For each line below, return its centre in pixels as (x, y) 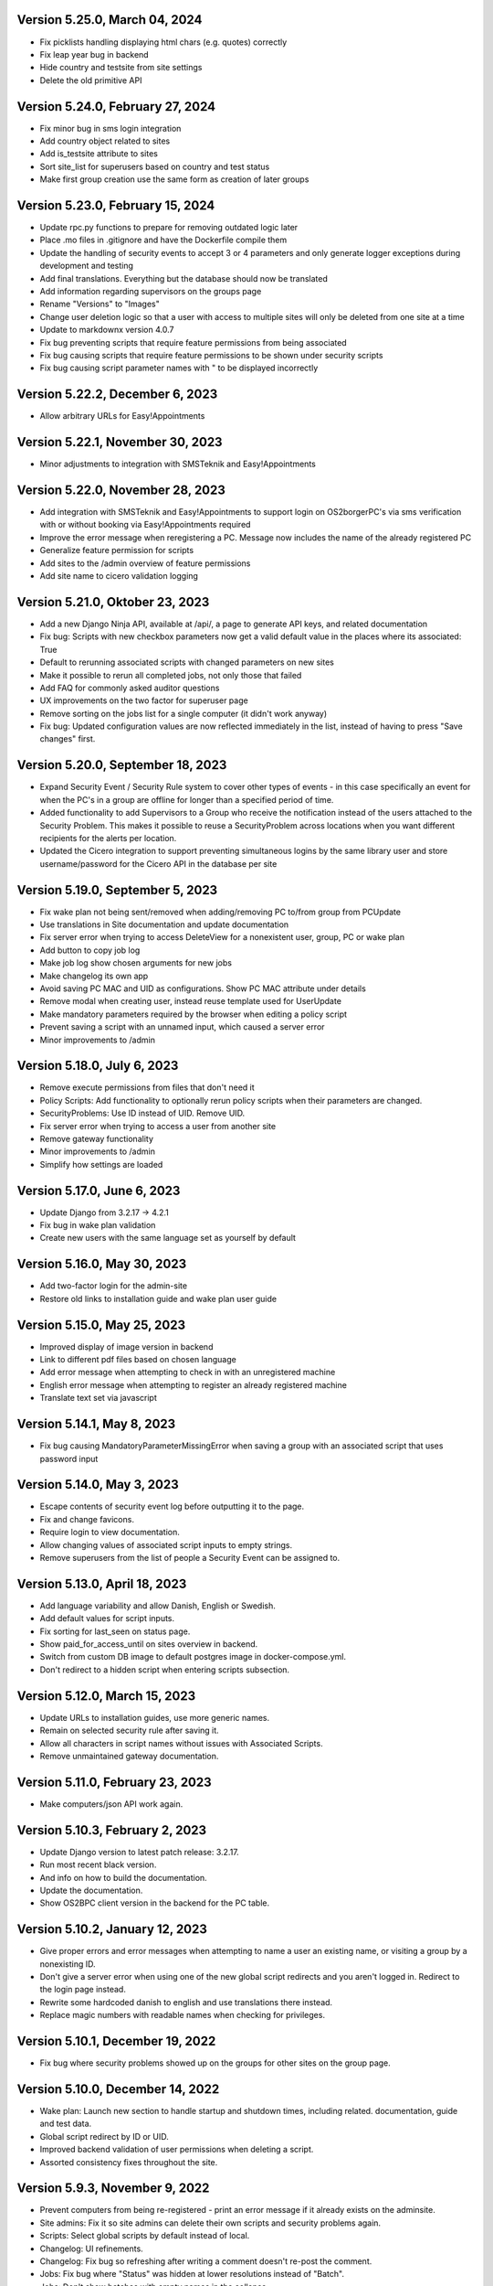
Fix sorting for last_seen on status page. (115, 1631)
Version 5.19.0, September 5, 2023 (117, 890)
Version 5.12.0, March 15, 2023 (106, 1696)
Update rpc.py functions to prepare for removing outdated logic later (169, 228)
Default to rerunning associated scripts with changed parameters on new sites (187, 662)
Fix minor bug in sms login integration (110, 128)
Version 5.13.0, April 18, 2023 (102, 1583)
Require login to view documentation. (110, 1533)
